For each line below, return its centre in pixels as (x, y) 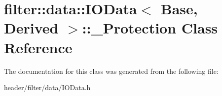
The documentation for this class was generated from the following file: (111, 71)
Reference (38, 47)
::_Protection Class (150, 28)
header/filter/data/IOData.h (47, 87)
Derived (31, 28)
